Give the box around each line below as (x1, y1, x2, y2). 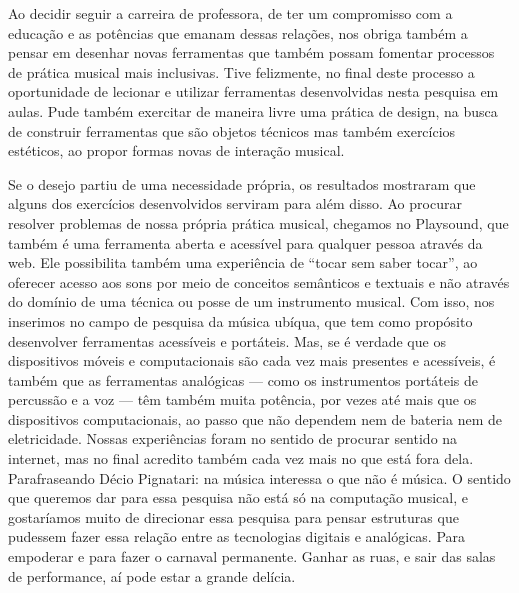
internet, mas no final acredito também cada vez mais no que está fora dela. (8, 448, 474, 469)
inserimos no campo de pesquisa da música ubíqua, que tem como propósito (8, 310, 473, 331)
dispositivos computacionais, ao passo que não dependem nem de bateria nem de (8, 408, 502, 429)
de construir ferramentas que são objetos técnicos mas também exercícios (8, 120, 456, 141)
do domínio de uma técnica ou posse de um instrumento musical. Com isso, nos (8, 291, 495, 312)
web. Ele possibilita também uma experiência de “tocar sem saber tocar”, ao (8, 252, 478, 273)
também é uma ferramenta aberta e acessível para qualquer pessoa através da (8, 232, 483, 253)
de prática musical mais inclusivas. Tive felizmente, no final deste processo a (8, 61, 475, 82)
